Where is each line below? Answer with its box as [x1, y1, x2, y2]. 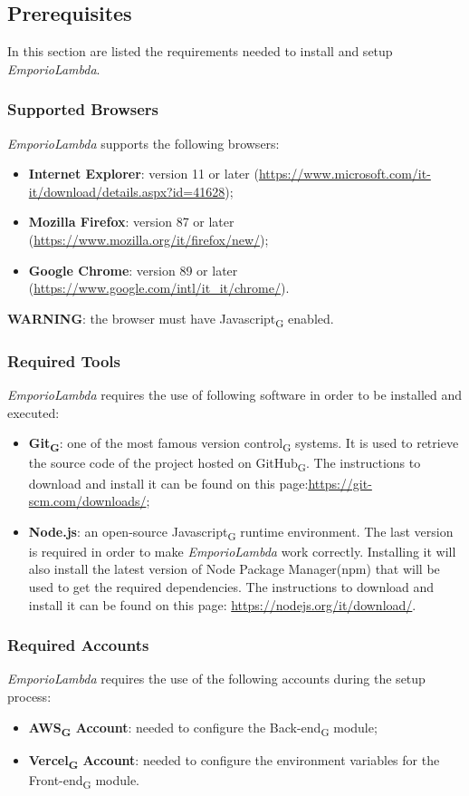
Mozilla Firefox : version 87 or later [28, 212, 234, 231]
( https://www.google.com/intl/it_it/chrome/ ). [28, 278, 290, 297]
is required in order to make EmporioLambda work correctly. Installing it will [28, 541, 456, 560]
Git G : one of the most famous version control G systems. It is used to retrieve [28, 433, 459, 455]
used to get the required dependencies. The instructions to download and [28, 578, 435, 597]
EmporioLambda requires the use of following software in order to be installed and [7, 385, 463, 404]
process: [7, 687, 52, 706]
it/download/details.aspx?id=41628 [28, 181, 225, 200]
